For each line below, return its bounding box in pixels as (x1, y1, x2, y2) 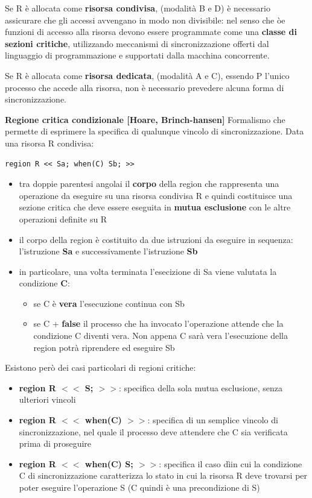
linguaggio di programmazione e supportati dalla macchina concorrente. (5, 49, 270, 61)
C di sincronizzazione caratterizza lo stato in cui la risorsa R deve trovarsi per (19, 469, 308, 482)
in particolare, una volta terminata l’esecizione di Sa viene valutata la (19, 265, 277, 277)
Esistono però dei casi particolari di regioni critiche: (5, 361, 196, 374)
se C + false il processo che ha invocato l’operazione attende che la (33, 317, 284, 330)
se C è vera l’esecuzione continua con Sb (33, 297, 185, 309)
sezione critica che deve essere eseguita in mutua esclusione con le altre (19, 201, 291, 213)
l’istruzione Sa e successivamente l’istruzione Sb (19, 245, 198, 257)
